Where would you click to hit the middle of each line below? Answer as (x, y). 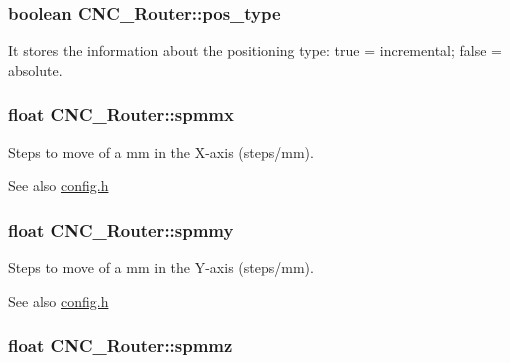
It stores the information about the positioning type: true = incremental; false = (255, 50)
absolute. (35, 69)
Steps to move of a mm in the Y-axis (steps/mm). (161, 267)
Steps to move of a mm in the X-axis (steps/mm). (161, 151)
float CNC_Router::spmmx (121, 114)
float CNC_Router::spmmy (121, 229)
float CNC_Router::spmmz (120, 345)
